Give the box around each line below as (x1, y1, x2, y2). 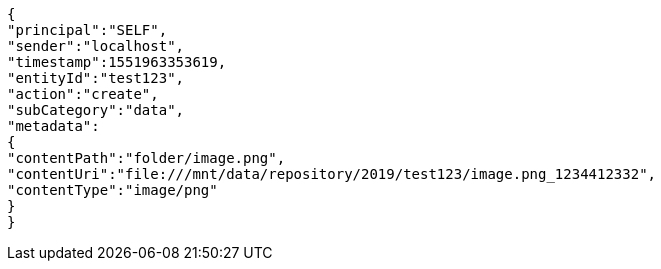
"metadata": (7, 118, 100, 134)
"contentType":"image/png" (7, 182, 218, 198)
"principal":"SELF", (7, 22, 168, 38)
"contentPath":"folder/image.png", (7, 150, 286, 166)
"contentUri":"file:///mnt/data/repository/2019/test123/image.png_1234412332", (7, 166, 657, 182)
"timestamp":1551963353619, (7, 54, 227, 70)
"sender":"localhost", (7, 38, 185, 54)
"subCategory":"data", (7, 102, 185, 118)
